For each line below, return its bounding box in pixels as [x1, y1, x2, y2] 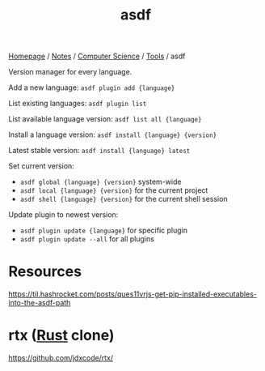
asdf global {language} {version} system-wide [19, 177, 182, 187]
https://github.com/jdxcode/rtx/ [8, 353, 114, 363]
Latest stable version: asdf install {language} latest [8, 146, 191, 156]
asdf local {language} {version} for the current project [19, 185, 208, 195]
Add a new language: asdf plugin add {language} [8, 83, 175, 92]
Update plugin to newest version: [8, 210, 119, 220]
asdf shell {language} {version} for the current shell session [19, 194, 228, 204]
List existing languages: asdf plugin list [8, 99, 147, 109]
